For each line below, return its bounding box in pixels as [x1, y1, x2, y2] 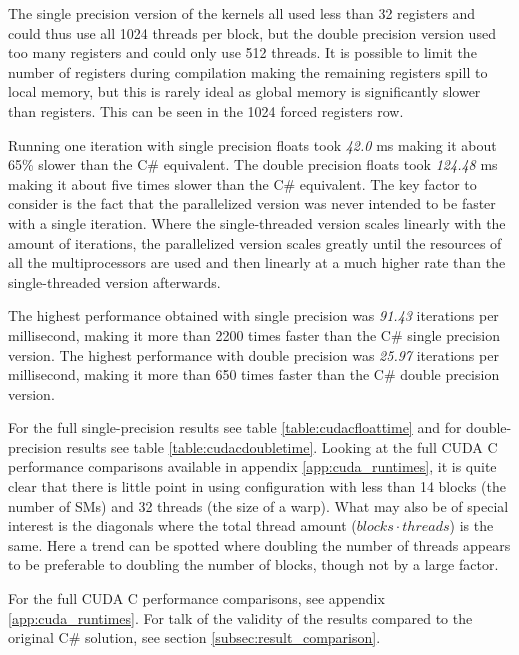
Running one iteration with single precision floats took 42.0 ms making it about [8, 134, 497, 155]
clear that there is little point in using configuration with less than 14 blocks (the [8, 476, 506, 497]
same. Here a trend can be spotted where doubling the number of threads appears [8, 534, 511, 555]
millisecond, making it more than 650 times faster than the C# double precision [8, 364, 500, 385]
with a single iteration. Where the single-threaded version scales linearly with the [8, 212, 506, 233]
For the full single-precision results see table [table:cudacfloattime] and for [8, 417, 462, 438]
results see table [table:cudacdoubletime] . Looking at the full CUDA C [66, 436, 498, 457]
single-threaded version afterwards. [8, 271, 221, 292]
